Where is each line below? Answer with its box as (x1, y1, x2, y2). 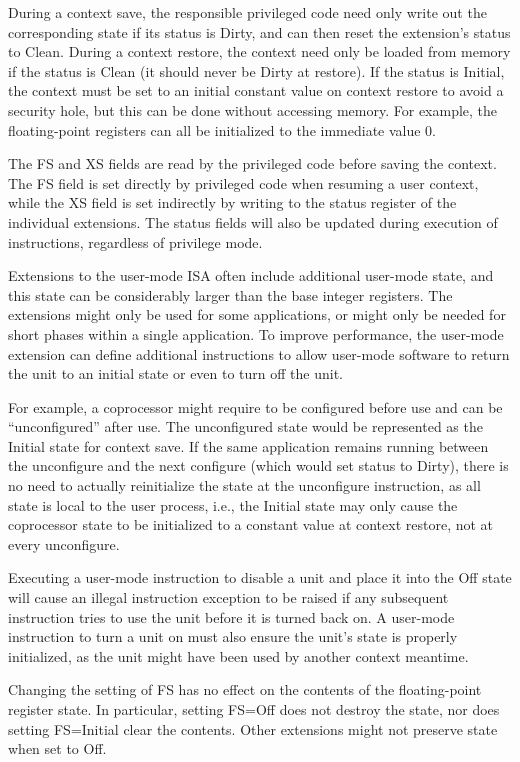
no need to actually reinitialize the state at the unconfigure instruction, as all (8, 475, 481, 496)
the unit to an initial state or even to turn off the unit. (8, 363, 344, 384)
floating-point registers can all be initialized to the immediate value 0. (8, 119, 437, 140)
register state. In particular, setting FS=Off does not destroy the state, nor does (8, 699, 500, 719)
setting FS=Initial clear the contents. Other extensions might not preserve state (8, 718, 498, 739)
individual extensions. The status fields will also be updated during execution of (8, 211, 498, 232)
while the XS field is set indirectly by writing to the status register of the (8, 192, 457, 213)
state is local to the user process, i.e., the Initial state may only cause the (8, 494, 458, 515)
